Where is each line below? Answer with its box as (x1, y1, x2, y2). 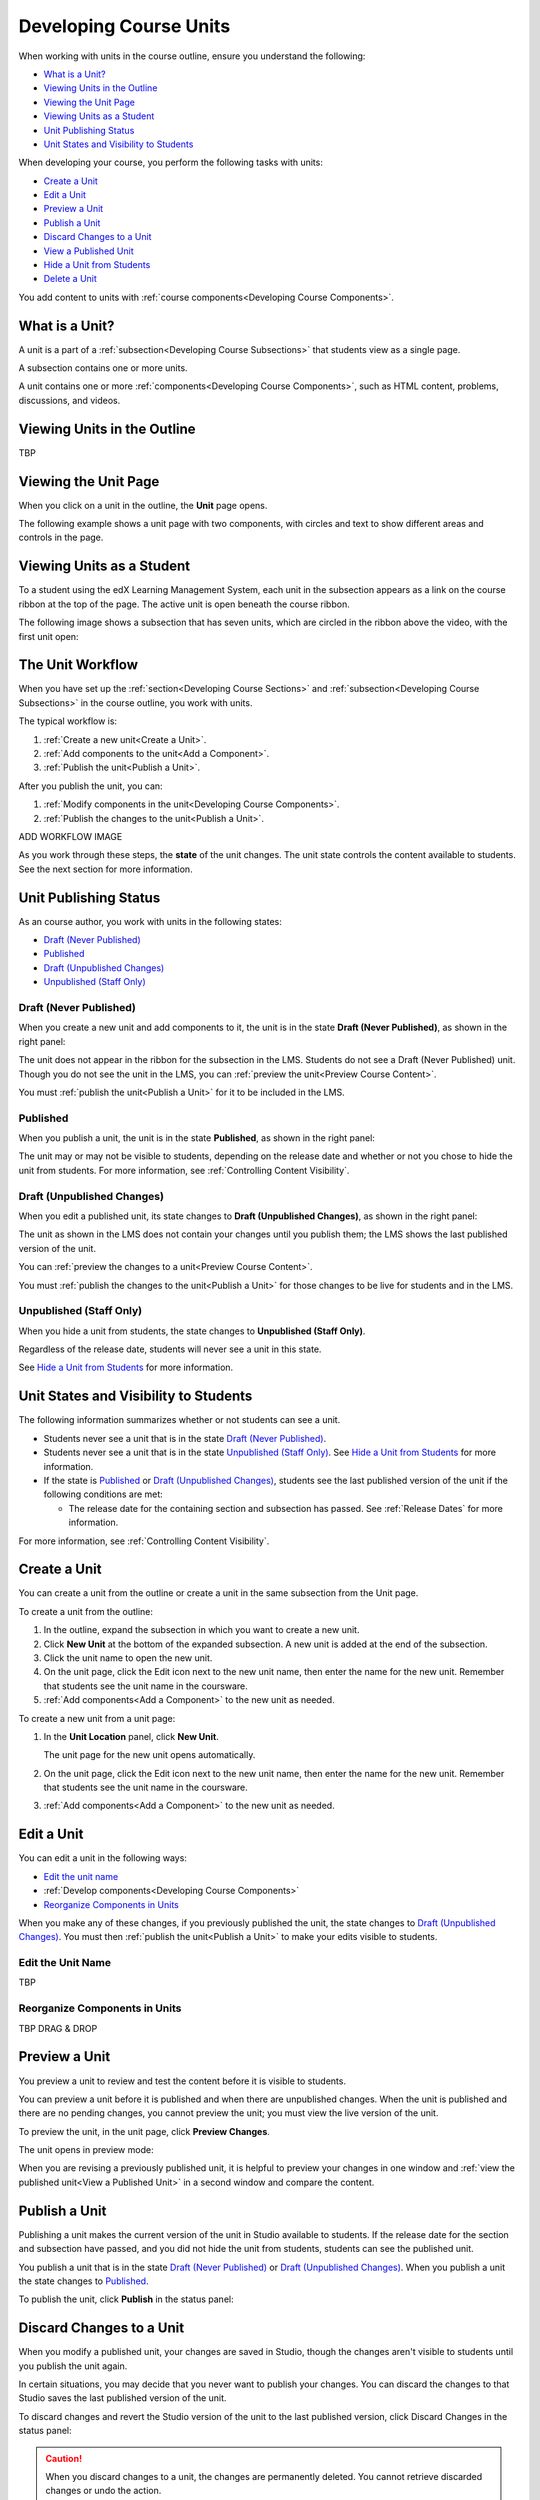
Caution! (45, 2452, 83, 2464)
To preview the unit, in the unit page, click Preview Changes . (18, 2125, 270, 2137)
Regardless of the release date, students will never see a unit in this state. (18, 1343, 322, 1355)
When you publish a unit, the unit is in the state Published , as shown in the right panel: (18, 1132, 375, 1144)
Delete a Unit (43, 273, 97, 285)
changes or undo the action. (45, 2485, 162, 2497)
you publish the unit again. (18, 2360, 128, 2372)
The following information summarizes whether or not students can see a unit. (18, 1414, 341, 1426)
